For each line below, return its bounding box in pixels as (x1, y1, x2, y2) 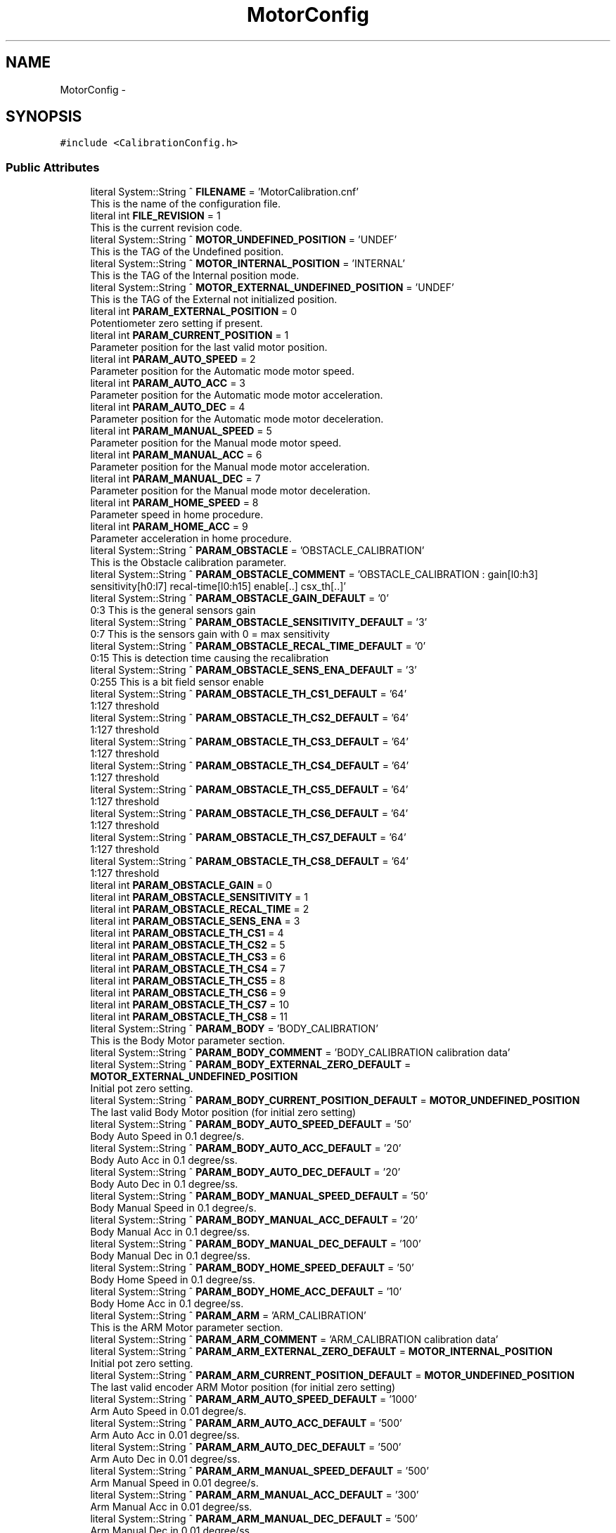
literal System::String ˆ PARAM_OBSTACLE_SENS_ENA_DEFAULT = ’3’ (90, 664, 417, 676)
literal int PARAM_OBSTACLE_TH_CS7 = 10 (90, 999, 290, 1011)
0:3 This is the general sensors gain (90, 604, 256, 617)
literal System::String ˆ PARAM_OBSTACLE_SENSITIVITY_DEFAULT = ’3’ (90, 616, 428, 629)
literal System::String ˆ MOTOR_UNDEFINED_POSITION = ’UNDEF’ (90, 233, 397, 246)
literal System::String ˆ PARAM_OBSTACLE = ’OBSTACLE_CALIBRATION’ (90, 544, 425, 557)
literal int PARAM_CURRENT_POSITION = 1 (90, 329, 289, 342)
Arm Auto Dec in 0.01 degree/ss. (90, 1453, 240, 1465)
